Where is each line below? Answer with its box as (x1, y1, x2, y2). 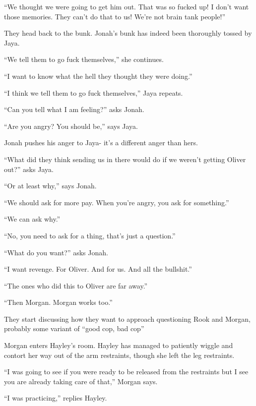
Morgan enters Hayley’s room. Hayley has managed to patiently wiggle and (4, 340, 233, 350)
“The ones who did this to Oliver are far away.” (4, 280, 148, 290)
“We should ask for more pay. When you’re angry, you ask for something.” (4, 197, 229, 207)
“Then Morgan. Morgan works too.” (4, 297, 113, 307)
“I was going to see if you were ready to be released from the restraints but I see (4, 366, 249, 377)
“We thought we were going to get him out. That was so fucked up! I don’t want (4, 1, 249, 11)
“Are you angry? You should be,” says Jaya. (4, 120, 138, 131)
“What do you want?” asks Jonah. (4, 247, 108, 257)
